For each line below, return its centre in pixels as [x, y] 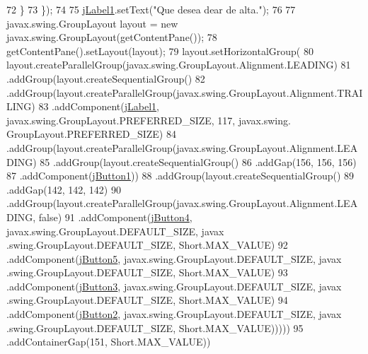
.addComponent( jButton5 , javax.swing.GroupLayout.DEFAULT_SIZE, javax [174, 258]
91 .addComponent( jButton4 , [128, 217]
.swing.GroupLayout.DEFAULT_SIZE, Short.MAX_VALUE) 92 [147, 245]
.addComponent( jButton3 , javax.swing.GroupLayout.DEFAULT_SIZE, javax [174, 286]
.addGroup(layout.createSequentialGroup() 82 [106, 78]
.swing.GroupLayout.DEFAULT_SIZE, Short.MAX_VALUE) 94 [147, 300]
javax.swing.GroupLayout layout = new [92, 23]
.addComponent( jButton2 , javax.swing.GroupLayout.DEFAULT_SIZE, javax [174, 314]
